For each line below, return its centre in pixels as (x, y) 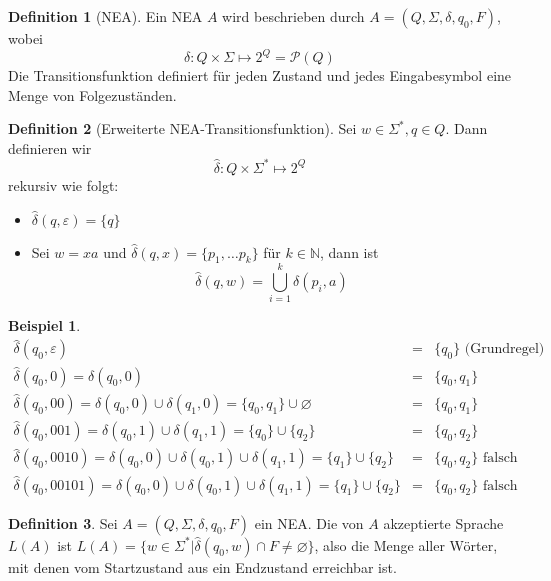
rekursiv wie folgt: (63, 184)
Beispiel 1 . (44, 325)
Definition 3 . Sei (63, 522)
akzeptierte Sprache (443, 522)
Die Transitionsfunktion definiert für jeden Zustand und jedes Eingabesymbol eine (260, 75)
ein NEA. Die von (309, 522)
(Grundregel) (504, 349)
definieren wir (50, 147)
